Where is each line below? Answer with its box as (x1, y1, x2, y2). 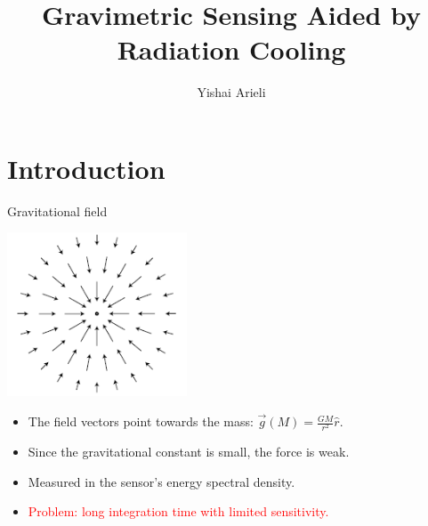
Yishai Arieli (197, 83, 266, 101)
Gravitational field (7, 201, 108, 220)
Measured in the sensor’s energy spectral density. (28, 472, 295, 490)
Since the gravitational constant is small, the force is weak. (28, 442, 350, 461)
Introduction (7, 150, 166, 186)
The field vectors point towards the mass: (28, 412, 254, 431)
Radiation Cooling (117, 31, 346, 68)
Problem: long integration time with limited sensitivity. (28, 502, 329, 521)
